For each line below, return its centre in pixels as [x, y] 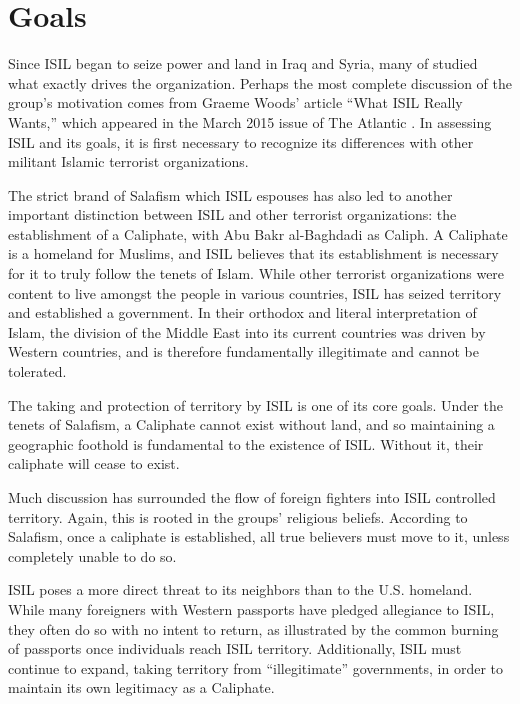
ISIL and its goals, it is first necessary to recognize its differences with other [241, 141]
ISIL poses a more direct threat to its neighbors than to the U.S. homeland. [240, 589]
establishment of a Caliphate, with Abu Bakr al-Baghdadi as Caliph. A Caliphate [258, 233]
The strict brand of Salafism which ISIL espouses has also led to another [230, 194]
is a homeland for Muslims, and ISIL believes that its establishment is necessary [253, 253]
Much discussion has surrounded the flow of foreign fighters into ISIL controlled [252, 497]
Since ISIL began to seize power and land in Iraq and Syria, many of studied [243, 63]
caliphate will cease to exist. [94, 463]
